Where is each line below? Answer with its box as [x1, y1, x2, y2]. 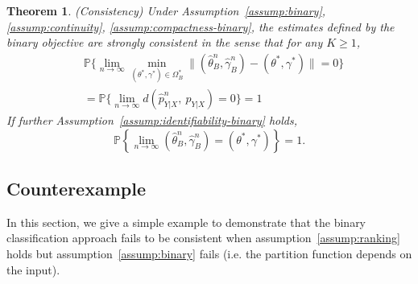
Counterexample [6, 176, 146, 201]
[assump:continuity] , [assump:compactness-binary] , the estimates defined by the [6, 18, 395, 35]
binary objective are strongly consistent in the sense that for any [6, 34, 323, 51]
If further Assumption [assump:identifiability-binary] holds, [6, 112, 298, 129]
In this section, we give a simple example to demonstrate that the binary [6, 213, 366, 230]
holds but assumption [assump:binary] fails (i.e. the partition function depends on [6, 245, 412, 262]
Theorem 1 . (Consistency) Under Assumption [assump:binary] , [6, 2, 326, 19]
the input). [6, 261, 60, 278]
